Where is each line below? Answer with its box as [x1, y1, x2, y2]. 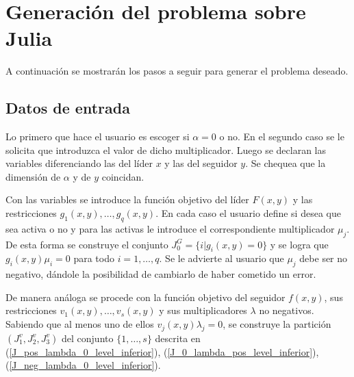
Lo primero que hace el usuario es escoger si [5, 129, 190, 144]
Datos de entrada [5, 97, 130, 118]
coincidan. [101, 169, 144, 183]
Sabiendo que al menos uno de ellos [5, 317, 154, 331]
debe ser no [299, 251, 348, 265]
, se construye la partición [223, 317, 331, 331]
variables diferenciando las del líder [5, 156, 153, 170]
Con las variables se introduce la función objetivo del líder [5, 192, 249, 207]
